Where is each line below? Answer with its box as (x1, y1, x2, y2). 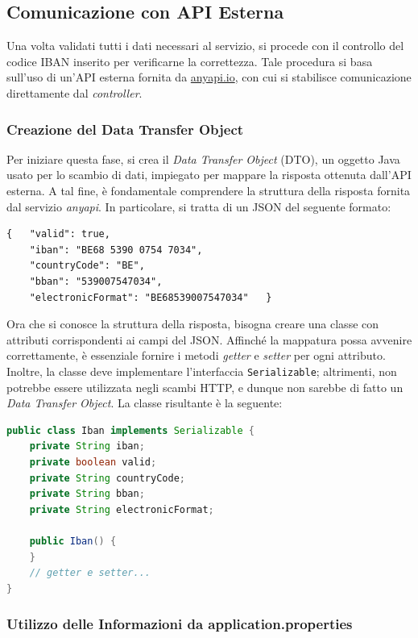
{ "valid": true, (6, 228, 110, 240)
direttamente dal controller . (6, 84, 143, 101)
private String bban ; (29, 488, 145, 500)
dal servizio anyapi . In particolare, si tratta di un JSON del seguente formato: (6, 198, 391, 215)
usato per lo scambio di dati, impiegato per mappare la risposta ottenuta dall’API (6, 166, 412, 183)
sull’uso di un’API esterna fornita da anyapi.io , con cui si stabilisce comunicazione (6, 69, 412, 85)
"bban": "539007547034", (29, 275, 163, 287)
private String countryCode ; (29, 472, 185, 484)
